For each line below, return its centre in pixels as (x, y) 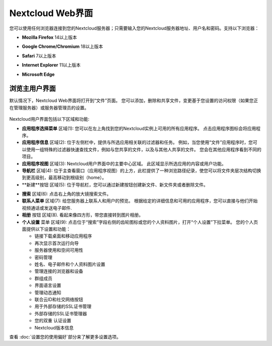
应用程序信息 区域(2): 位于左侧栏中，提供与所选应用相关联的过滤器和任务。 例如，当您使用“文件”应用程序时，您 (137, 142)
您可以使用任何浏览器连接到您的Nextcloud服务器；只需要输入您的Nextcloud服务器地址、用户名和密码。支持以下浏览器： (134, 28)
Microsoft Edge (38, 74)
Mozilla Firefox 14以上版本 (50, 37)
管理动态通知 (48, 292)
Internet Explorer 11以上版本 (51, 65)
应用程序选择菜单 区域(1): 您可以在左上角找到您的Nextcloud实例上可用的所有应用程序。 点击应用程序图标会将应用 (139, 128)
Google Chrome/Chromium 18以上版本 (62, 47)
